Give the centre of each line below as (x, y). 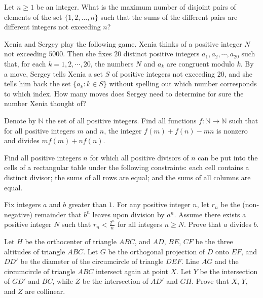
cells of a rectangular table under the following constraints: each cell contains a (127, 167)
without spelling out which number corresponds (183, 84)
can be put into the (228, 157)
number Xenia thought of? (45, 103)
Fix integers (23, 204)
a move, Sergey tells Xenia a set (53, 73)
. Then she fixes (87, 54)
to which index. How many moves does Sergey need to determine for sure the (124, 93)
